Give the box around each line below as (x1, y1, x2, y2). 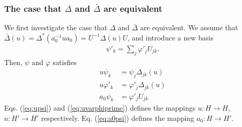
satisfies (53, 56, 77, 67)
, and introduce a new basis (127, 32, 213, 43)
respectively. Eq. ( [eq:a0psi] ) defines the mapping (41, 112, 195, 123)
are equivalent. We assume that (140, 22, 238, 33)
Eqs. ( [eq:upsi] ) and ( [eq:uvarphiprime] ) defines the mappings (4, 102, 196, 113)
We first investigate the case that (4, 22, 108, 33)
